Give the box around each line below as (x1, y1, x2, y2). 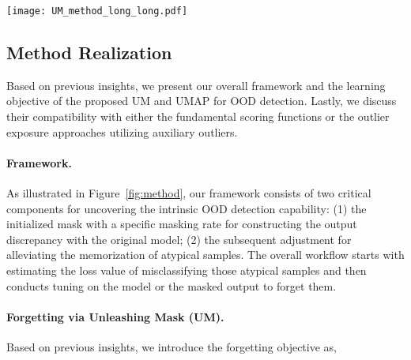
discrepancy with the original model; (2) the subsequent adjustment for (6, 231, 352, 247)
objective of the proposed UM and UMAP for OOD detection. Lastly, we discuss (6, 92, 397, 109)
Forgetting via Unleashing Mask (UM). (6, 308, 224, 324)
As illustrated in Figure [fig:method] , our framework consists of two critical (6, 185, 371, 201)
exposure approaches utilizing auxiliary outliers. (6, 123, 238, 140)
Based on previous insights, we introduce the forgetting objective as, (6, 338, 337, 354)
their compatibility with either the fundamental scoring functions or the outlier (6, 108, 390, 125)
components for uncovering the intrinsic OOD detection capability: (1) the (6, 200, 367, 216)
